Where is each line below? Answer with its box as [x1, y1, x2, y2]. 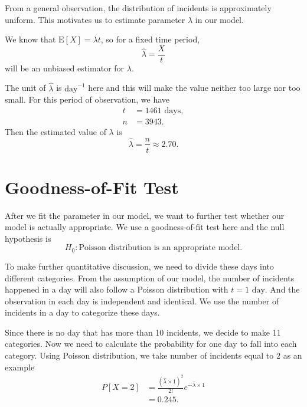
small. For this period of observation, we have [5, 93, 169, 106]
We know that [5, 33, 56, 45]
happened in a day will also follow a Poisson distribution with [5, 283, 228, 296]
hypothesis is [5, 232, 51, 244]
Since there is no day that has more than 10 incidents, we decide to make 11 [5, 326, 281, 338]
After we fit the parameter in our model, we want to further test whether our [5, 209, 285, 221]
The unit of [5, 81, 46, 94]
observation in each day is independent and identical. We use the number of [5, 294, 279, 307]
